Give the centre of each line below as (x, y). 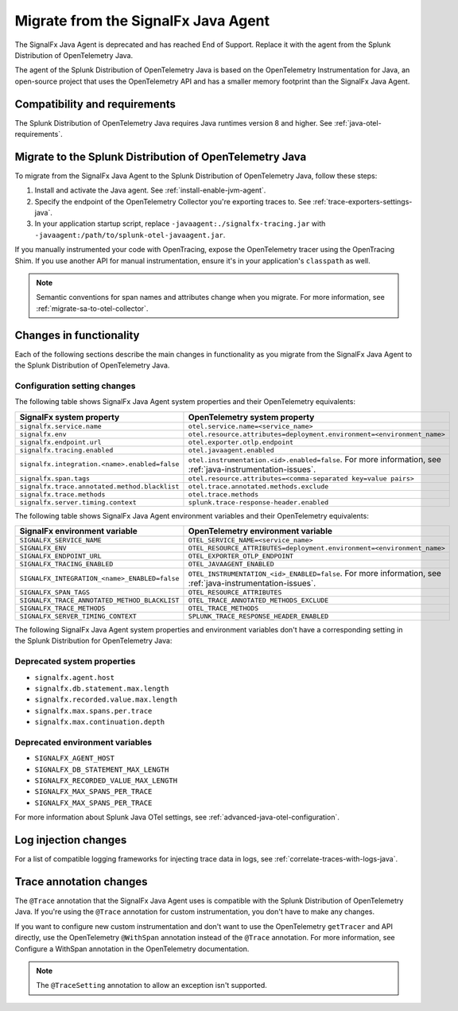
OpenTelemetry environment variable (260, 531)
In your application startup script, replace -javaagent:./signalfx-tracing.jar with (180, 224)
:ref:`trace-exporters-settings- (363, 201)
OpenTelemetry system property (251, 417)
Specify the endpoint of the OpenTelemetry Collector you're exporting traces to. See (173, 201)
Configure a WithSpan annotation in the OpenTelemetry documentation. (132, 949)
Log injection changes (71, 840)
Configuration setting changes (75, 386)
